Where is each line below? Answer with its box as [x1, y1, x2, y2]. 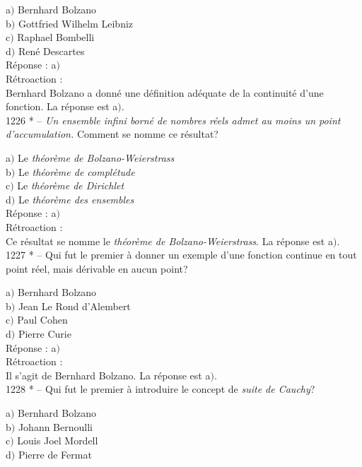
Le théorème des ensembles [18, 191, 134, 206]
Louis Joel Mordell [17, 433, 98, 448]
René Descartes [18, 43, 85, 58]
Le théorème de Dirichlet [17, 178, 124, 193]
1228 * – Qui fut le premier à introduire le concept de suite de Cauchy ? [6, 382, 315, 396]
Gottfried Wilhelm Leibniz [18, 16, 134, 30]
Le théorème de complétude [18, 164, 135, 179]
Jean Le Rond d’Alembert [18, 298, 131, 313]
